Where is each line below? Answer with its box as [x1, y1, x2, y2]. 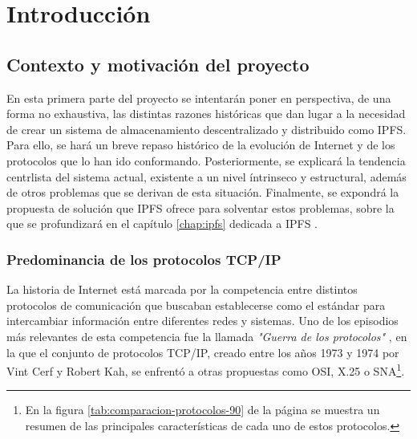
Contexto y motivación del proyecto [6, 51, 310, 76]
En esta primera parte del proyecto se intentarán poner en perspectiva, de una [6, 89, 391, 106]
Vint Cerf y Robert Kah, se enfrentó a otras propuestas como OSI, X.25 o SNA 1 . [6, 360, 405, 379]
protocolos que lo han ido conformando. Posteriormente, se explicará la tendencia [6, 152, 406, 169]
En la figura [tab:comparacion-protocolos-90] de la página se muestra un [25, 401, 380, 418]
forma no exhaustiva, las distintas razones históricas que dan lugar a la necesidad [6, 105, 406, 122]
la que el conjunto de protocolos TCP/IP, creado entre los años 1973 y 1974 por [6, 343, 399, 360]
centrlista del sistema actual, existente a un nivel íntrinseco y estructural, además [6, 168, 407, 185]
